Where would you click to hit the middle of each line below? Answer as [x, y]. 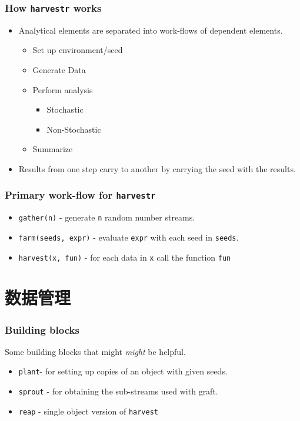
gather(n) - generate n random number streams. [107, 217]
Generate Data [59, 69]
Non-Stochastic [74, 129]
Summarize [53, 149]
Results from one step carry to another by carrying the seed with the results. [157, 168]
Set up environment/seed [78, 50]
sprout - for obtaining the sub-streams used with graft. [118, 391]
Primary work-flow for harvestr [80, 195]
